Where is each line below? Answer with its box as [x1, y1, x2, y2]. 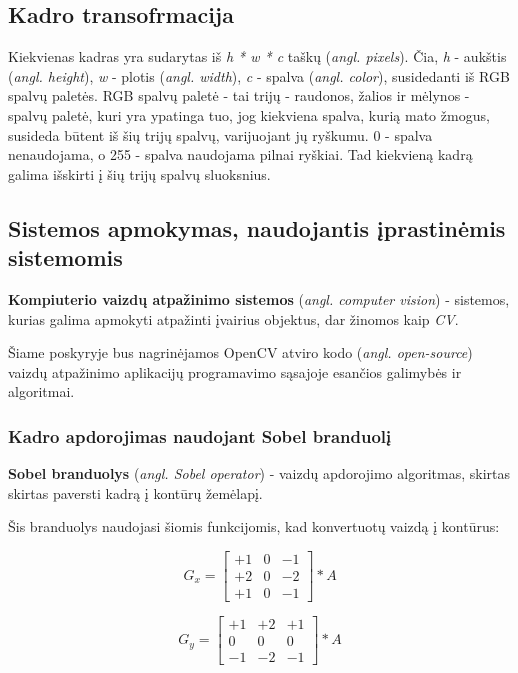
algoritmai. [8, 381, 75, 402]
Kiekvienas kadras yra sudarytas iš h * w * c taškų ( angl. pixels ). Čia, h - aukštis [8, 46, 507, 67]
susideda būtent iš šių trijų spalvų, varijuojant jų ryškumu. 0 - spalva [8, 124, 433, 145]
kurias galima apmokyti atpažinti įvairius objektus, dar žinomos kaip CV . [8, 308, 459, 329]
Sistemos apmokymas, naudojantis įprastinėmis [8, 212, 506, 243]
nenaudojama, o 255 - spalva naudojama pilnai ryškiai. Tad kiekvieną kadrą [8, 144, 473, 165]
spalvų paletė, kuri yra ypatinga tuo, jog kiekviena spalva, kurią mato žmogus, [8, 104, 490, 125]
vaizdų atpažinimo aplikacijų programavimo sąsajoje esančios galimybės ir [8, 361, 462, 382]
